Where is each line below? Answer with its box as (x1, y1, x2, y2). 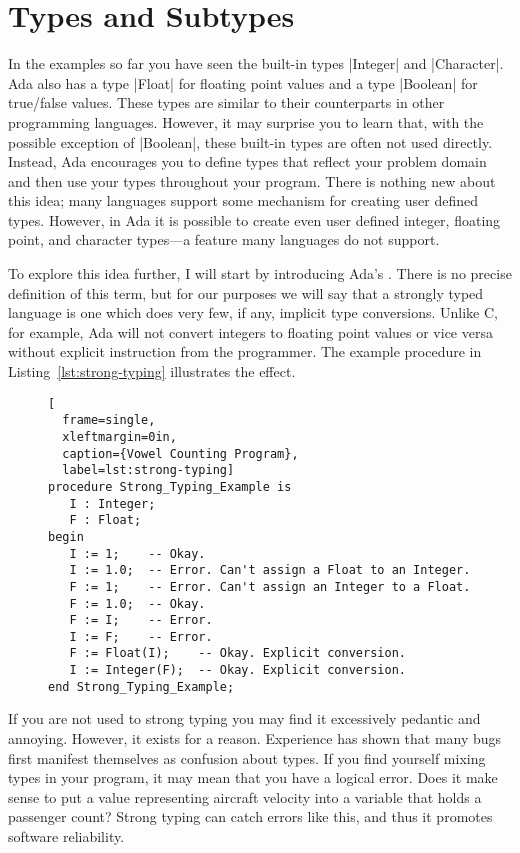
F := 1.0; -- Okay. (69, 596, 206, 611)
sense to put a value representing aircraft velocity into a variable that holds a (8, 786, 482, 807)
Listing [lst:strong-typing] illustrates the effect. (8, 361, 296, 382)
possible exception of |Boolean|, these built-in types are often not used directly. (8, 131, 493, 152)
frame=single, (62, 413, 156, 428)
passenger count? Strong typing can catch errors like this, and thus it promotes (8, 806, 493, 827)
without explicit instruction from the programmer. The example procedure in (8, 341, 482, 362)
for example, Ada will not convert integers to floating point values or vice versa (8, 321, 493, 342)
